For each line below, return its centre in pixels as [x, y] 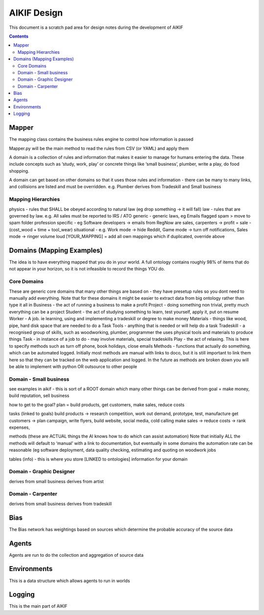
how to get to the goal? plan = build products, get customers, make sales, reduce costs [97, 405]
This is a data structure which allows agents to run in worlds [70, 581]
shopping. [19, 171]
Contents [19, 36]
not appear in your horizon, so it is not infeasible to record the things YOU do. [87, 269]
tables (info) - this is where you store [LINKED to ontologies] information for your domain [98, 459]
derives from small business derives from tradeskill [60, 504]
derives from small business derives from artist [56, 481]
